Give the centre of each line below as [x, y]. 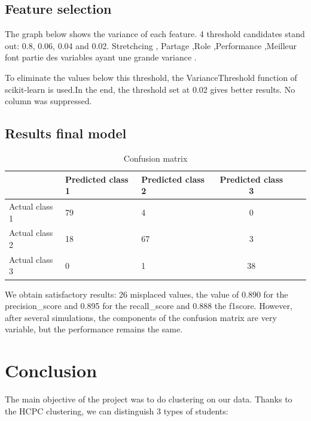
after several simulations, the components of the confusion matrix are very [141, 317]
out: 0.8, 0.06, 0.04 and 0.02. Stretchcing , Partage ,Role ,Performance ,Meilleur [151, 45]
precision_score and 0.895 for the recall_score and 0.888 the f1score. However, [149, 306]
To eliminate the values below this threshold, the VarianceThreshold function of [151, 77]
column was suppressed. [48, 101]
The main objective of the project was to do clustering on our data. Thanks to [149, 399]
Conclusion [51, 370]
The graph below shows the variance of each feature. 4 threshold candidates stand [155, 34]
